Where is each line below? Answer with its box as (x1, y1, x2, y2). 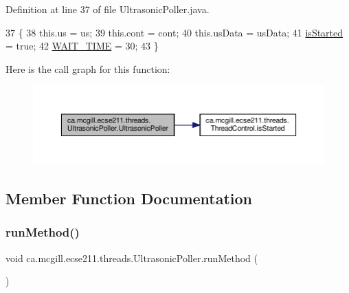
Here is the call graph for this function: (5, 61, 170, 76)
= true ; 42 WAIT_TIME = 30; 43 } (5, 39, 159, 53)
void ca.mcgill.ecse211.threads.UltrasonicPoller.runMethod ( (5, 250, 258, 265)
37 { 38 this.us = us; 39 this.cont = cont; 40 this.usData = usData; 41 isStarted (5, 25, 344, 39)
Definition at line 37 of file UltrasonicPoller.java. (5, 2, 210, 16)
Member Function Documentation (5, 188, 253, 209)
